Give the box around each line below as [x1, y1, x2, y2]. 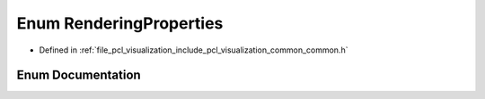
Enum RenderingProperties [16, 13, 224, 33]
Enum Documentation [16, 68, 141, 83]
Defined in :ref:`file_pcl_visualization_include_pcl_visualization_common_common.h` [39, 45, 348, 55]
